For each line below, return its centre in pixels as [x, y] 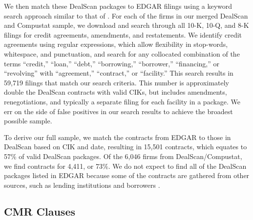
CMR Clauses [40, 211]
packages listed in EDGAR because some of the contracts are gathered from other [127, 175]
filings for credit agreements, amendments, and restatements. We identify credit [123, 34]
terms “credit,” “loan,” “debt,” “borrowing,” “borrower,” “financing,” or [112, 63]
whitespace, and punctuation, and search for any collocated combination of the [122, 53]
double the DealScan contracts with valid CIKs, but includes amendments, [116, 92]
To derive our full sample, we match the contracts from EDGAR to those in [117, 137]
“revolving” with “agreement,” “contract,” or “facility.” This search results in [119, 73]
